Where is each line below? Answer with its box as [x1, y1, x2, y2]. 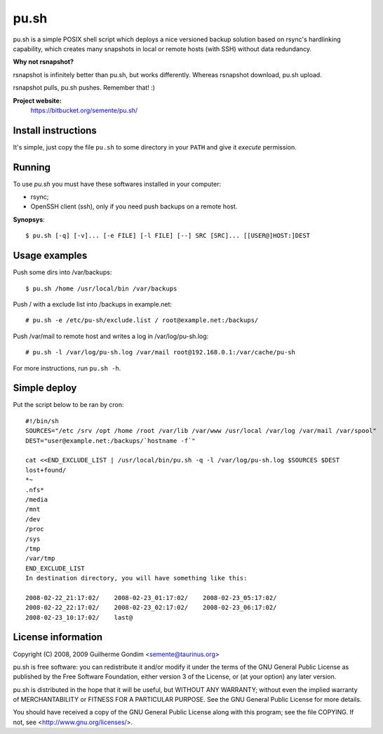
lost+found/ [25, 466, 67, 474]
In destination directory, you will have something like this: [25, 574, 248, 582]
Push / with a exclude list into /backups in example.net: [13, 300, 172, 308]
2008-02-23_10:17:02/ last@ [25, 613, 133, 621]
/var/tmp [25, 554, 55, 563]
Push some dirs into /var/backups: [13, 268, 112, 276]
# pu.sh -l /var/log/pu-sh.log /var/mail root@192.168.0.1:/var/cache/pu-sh [25, 348, 296, 356]
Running [13, 161, 51, 173]
